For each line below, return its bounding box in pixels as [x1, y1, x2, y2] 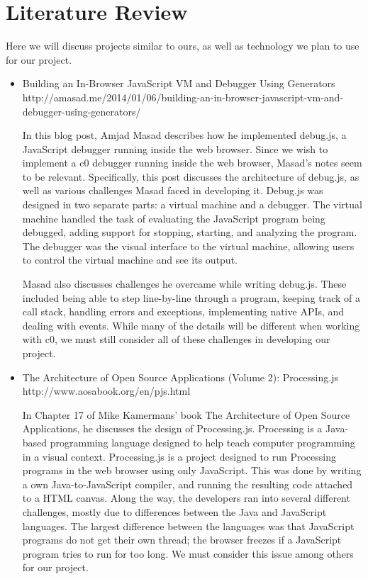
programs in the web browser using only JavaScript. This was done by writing [22, 463, 362, 478]
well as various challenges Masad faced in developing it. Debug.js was [22, 183, 323, 198]
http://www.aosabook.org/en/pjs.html [22, 383, 191, 398]
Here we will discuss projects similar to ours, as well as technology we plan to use [6, 38, 359, 53]
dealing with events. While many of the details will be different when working [22, 317, 360, 332]
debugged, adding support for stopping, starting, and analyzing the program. [22, 225, 357, 240]
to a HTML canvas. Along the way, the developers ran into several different [22, 490, 350, 505]
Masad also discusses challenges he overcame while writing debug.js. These [22, 276, 347, 291]
